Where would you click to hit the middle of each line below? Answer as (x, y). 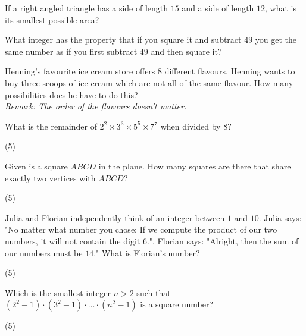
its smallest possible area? (52, 19)
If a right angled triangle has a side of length (87, 8)
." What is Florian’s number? (147, 252)
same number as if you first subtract (71, 51)
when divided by (191, 126)
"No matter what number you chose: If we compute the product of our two (141, 229)
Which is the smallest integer (58, 292)
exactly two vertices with (50, 178)
